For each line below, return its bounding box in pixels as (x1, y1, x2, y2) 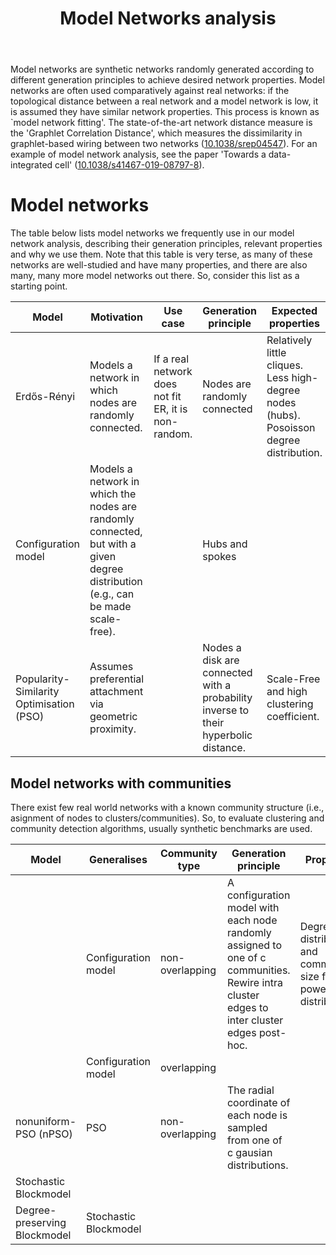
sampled (226, 1120, 268, 1134)
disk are (202, 653, 240, 667)
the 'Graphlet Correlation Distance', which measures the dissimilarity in (10, 127, 303, 139)
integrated (10, 159, 53, 171)
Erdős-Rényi (15, 390, 76, 404)
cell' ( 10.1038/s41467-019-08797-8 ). (54, 159, 205, 171)
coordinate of (226, 1095, 291, 1109)
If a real (153, 352, 190, 366)
